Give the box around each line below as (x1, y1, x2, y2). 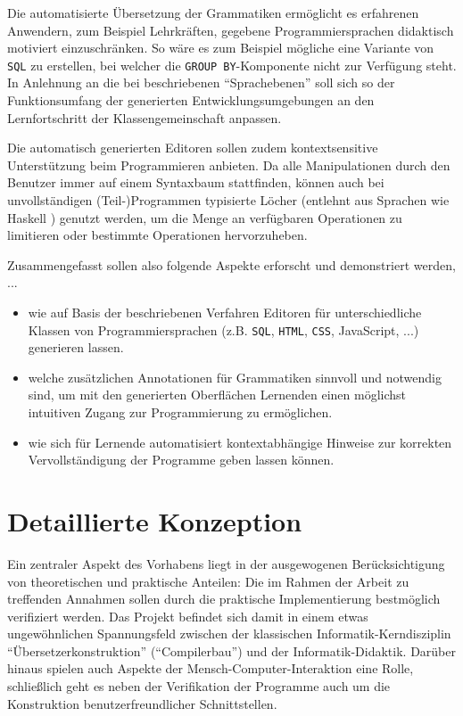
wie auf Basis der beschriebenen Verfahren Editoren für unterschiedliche (28, 302, 422, 321)
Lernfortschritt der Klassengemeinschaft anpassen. (7, 108, 282, 127)
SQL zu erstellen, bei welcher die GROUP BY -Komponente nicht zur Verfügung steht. (7, 55, 457, 74)
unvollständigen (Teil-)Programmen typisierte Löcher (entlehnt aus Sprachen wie (7, 191, 450, 209)
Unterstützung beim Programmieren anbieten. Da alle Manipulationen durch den (7, 155, 451, 174)
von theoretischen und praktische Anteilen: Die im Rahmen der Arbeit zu (7, 572, 409, 590)
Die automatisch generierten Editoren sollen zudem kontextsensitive (7, 138, 378, 157)
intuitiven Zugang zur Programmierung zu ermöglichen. (28, 403, 333, 421)
